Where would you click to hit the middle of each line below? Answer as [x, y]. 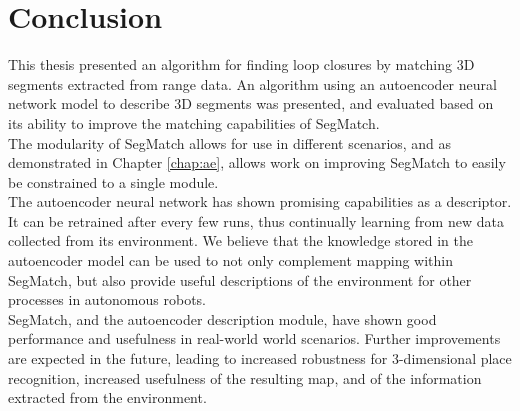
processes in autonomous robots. [107, 299]
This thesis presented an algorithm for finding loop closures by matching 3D [241, 64]
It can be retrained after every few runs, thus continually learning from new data [256, 220]
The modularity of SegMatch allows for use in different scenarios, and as [230, 142]
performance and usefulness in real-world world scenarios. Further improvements [254, 338]
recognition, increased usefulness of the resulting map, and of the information [245, 377]
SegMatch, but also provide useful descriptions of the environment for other [240, 279]
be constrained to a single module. [113, 181]
